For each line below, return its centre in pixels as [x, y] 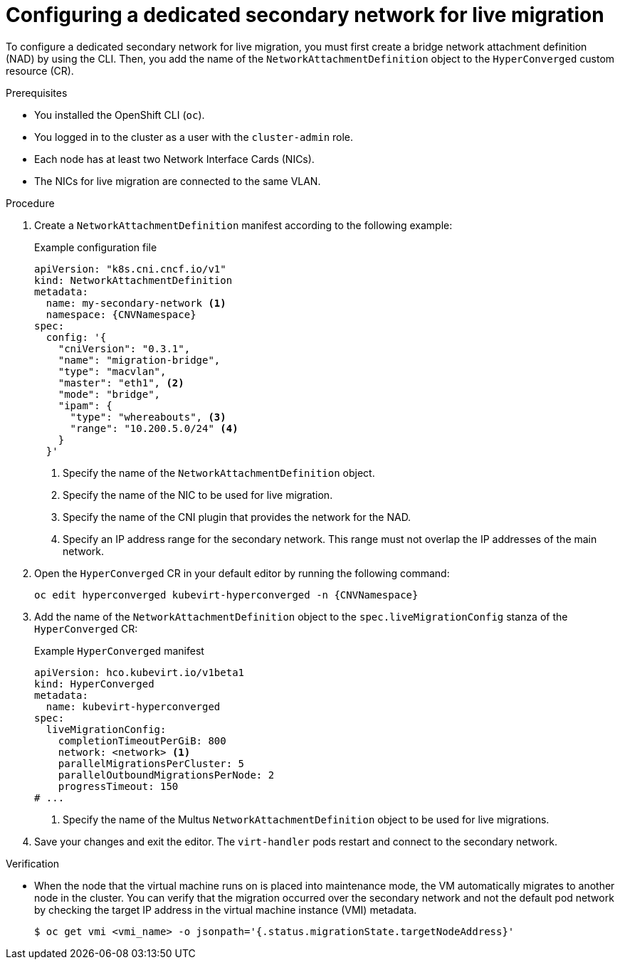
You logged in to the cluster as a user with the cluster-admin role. [194, 137]
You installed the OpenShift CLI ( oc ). [120, 115]
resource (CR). [40, 70]
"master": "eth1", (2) [121, 383]
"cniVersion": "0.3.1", [124, 348]
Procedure [30, 203]
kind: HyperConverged [94, 684]
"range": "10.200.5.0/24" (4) [154, 428]
